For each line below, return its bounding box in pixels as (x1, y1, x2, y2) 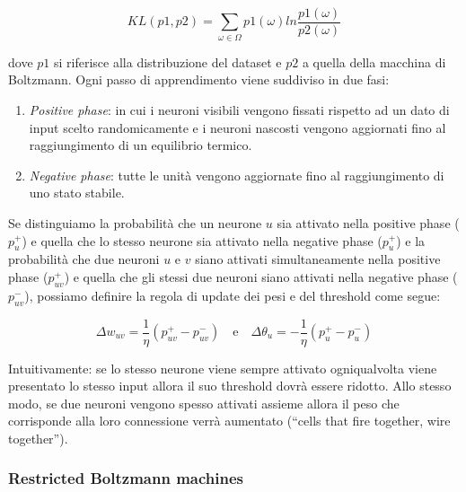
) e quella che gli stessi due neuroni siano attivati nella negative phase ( (64, 267, 458, 286)
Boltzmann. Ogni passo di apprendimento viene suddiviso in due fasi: (8, 70, 390, 89)
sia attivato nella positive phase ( (277, 213, 460, 232)
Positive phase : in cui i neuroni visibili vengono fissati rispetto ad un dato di (29, 100, 450, 119)
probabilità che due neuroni (8, 250, 160, 268)
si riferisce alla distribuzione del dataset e (53, 52, 282, 71)
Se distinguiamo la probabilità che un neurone (8, 213, 262, 232)
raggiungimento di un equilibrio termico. (29, 136, 252, 154)
